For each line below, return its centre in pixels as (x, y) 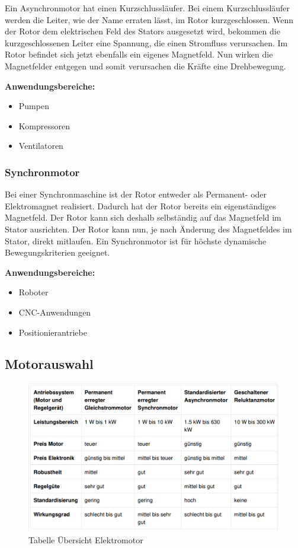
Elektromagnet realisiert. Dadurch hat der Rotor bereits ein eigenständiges (140, 205)
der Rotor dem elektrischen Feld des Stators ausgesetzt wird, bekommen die (142, 31)
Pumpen (34, 106)
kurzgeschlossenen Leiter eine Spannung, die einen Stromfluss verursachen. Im (146, 42)
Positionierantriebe (53, 332)
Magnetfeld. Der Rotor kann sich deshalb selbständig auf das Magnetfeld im (143, 217)
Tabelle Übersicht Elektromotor (86, 539)
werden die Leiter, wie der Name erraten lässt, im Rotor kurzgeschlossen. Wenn (149, 19)
